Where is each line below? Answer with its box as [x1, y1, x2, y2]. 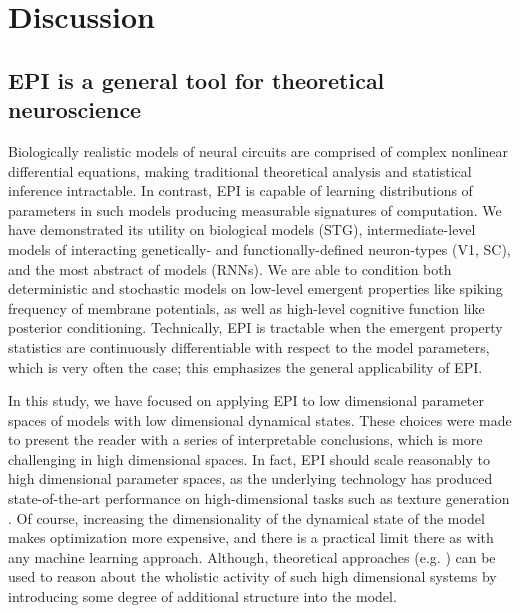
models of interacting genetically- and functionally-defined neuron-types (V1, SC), [8, 238, 511, 259]
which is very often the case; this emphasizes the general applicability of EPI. [8, 356, 483, 377]
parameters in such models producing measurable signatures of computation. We [8, 199, 502, 220]
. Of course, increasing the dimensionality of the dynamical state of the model [8, 507, 485, 528]
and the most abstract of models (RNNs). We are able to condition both [8, 258, 452, 279]
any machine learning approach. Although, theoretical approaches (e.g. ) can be [8, 546, 496, 567]
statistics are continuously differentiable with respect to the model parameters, [8, 336, 490, 357]
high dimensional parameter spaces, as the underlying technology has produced [8, 468, 493, 489]
